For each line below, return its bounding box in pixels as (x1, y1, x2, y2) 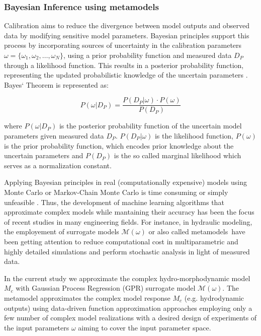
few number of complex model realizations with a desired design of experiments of (4, 312, 257, 323)
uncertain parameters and (4, 150, 83, 161)
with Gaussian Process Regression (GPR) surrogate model (16, 283, 196, 293)
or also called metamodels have (148, 226, 245, 237)
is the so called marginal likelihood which (114, 150, 241, 161)
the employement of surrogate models (4, 226, 119, 237)
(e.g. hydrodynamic (184, 292, 244, 303)
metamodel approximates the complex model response (4, 292, 170, 303)
